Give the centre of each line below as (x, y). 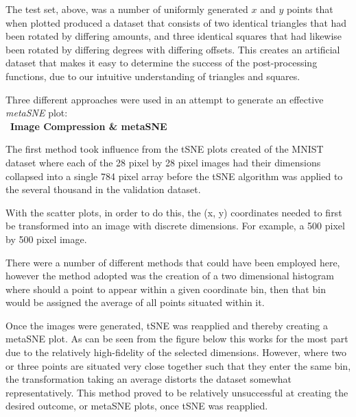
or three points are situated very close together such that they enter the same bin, (178, 365)
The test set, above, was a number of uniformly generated (127, 9)
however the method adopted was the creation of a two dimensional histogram (170, 276)
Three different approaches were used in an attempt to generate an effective (165, 99)
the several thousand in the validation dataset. (103, 189)
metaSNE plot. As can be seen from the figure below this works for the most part (177, 339)
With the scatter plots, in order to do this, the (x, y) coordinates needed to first (174, 212)
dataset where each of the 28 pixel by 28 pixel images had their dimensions (163, 162)
